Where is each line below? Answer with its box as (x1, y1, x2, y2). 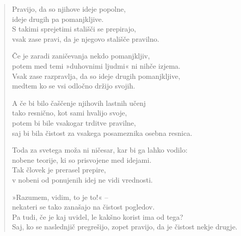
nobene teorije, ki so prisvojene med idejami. (12, 154, 152, 165)
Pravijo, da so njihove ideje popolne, (12, 4, 126, 14)
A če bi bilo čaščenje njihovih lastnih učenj (12, 97, 146, 108)
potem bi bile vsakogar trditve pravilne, (12, 117, 136, 128)
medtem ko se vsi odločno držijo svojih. (12, 80, 136, 91)
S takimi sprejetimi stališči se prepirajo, (12, 23, 136, 34)
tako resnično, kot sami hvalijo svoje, (12, 107, 127, 118)
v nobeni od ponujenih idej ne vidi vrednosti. (12, 174, 153, 185)
